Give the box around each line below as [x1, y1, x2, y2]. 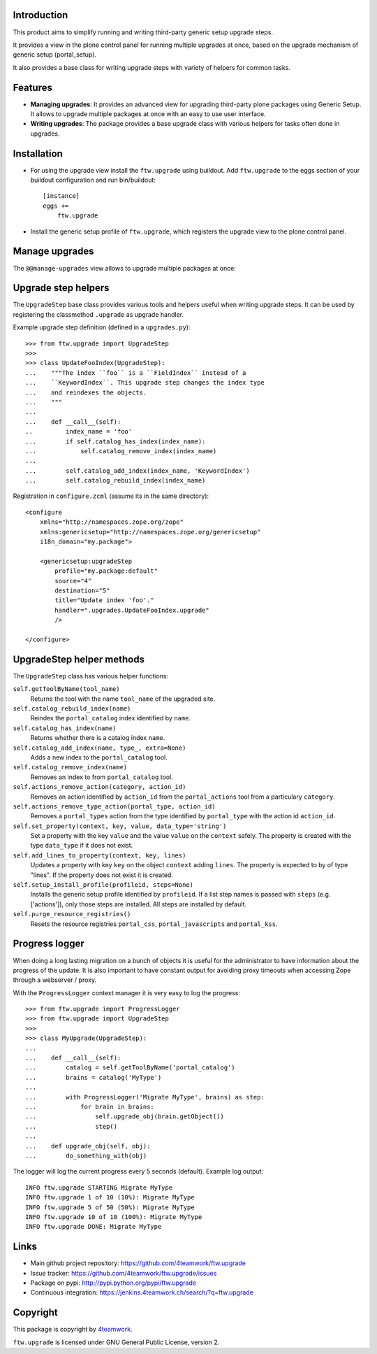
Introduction [13, 9, 68, 21]
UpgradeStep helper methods [13, 653, 145, 665]
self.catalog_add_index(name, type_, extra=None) [13, 743, 186, 752]
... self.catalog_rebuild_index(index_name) [25, 476, 206, 485]
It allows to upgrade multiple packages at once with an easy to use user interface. [30, 109, 266, 118]
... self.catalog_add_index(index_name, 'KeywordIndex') [25, 466, 251, 475]
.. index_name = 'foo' [25, 427, 133, 436]
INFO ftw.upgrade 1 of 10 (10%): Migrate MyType [25, 1193, 195, 1202]
